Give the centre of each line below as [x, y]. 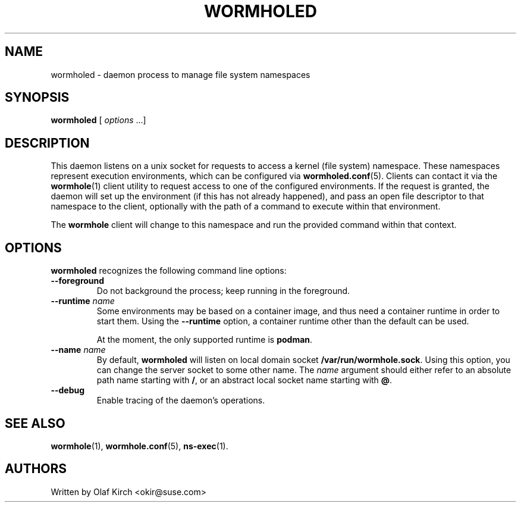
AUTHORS [36, 469]
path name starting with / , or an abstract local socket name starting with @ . [244, 380]
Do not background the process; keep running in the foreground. [223, 291]
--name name [78, 350]
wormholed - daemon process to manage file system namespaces [181, 74]
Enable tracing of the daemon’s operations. [181, 400]
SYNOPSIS [37, 98]
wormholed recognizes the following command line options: [169, 271]
